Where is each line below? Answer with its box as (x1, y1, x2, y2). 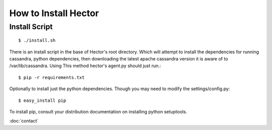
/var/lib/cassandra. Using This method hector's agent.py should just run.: (9, 63, 161, 69)
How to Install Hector (9, 8, 99, 19)
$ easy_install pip (18, 97, 66, 103)
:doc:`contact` (9, 118, 39, 124)
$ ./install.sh (18, 38, 56, 43)
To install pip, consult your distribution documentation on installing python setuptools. (9, 108, 187, 114)
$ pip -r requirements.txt (18, 75, 85, 80)
